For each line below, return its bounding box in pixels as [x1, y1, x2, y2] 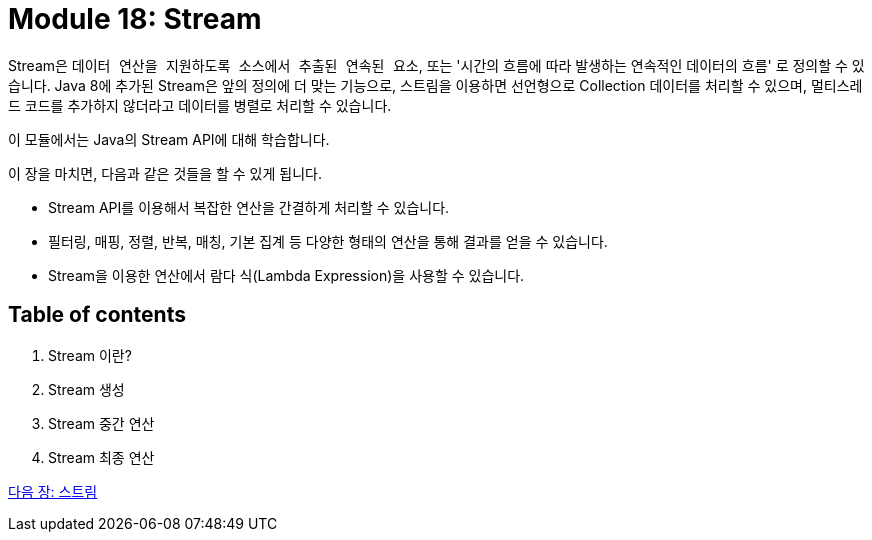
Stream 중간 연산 [48, 414, 155, 432]
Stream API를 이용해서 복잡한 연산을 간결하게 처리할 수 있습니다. [48, 198, 450, 216]
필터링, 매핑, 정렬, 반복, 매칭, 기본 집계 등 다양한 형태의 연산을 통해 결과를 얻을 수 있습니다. [48, 232, 608, 250]
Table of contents [8, 302, 186, 328]
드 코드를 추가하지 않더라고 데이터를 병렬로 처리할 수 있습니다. [8, 96, 392, 114]
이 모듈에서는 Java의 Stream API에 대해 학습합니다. [8, 130, 330, 148]
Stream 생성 [48, 380, 125, 398]
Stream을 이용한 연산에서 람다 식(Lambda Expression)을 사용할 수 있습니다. [48, 266, 525, 284]
